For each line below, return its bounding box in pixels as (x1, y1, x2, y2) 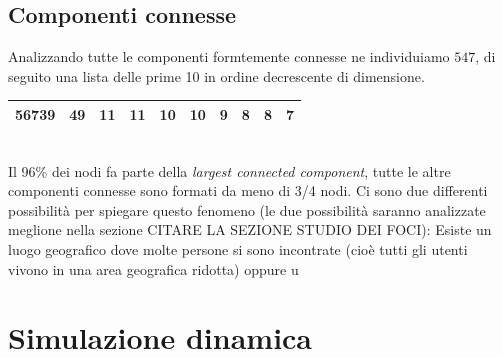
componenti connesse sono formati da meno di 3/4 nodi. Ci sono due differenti (8, 180, 488, 201)
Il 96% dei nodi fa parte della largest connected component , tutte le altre (8, 160, 451, 181)
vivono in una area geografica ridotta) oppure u (8, 258, 299, 279)
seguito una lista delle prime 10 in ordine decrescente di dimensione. (8, 65, 425, 86)
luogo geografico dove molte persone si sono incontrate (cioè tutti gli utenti (8, 238, 468, 259)
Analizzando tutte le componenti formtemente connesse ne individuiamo (8, 46, 450, 67)
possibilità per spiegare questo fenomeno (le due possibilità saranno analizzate (8, 199, 486, 220)
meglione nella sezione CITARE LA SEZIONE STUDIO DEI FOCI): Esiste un (8, 219, 492, 240)
